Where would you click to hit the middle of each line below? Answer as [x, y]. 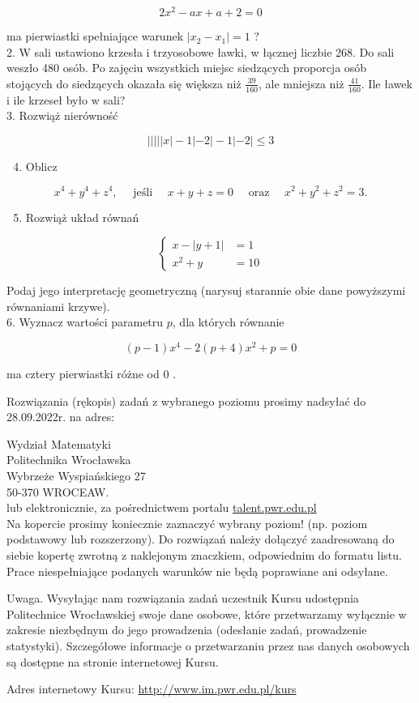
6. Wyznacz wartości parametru [85, 322]
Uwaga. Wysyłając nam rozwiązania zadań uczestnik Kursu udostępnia [183, 598]
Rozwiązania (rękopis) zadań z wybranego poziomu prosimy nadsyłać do [186, 400]
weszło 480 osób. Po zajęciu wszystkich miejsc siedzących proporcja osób [187, 68]
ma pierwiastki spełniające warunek [95, 36]
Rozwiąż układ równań [82, 217]
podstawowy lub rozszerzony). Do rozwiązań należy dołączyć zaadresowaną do [201, 539]
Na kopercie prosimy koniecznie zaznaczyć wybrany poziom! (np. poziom [187, 523]
